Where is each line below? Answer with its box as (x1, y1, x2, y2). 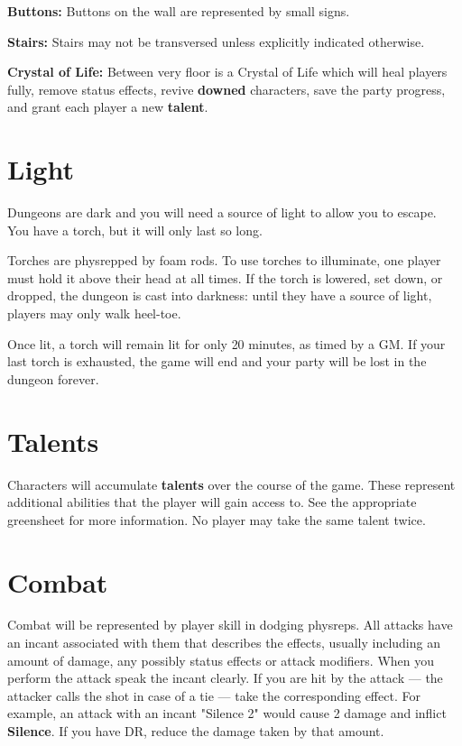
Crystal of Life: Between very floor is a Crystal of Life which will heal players (7, 62, 448, 81)
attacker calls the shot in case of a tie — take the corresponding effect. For (7, 686, 420, 705)
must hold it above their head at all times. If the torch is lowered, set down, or (7, 268, 443, 287)
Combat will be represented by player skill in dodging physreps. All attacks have (7, 615, 453, 634)
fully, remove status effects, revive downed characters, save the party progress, (7, 79, 446, 98)
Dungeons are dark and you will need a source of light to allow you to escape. (7, 203, 437, 222)
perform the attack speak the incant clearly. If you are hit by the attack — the (7, 668, 443, 687)
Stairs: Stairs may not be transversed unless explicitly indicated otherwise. (7, 32, 425, 51)
